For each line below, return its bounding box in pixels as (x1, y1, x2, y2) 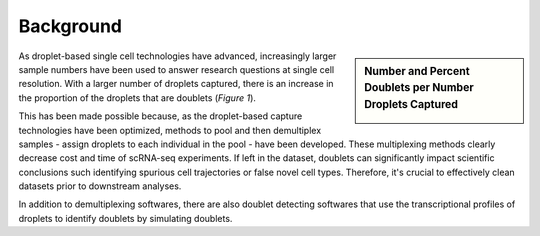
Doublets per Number (364, 81, 474, 95)
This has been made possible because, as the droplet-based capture (18, 110, 303, 122)
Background (18, 15, 122, 37)
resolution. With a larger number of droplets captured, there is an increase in (18, 78, 334, 90)
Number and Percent (364, 64, 470, 78)
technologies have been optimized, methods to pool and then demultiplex (18, 124, 322, 136)
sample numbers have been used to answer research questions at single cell (18, 63, 335, 75)
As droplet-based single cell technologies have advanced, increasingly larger (18, 50, 337, 62)
